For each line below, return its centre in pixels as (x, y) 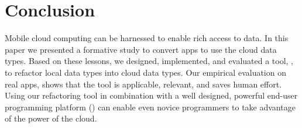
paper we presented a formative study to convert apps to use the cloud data (141, 49)
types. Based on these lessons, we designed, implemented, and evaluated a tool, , (149, 61)
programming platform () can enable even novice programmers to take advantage (150, 107)
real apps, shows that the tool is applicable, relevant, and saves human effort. (143, 84)
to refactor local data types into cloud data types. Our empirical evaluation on (145, 72)
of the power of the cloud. (51, 118)
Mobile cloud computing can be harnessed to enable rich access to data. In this (147, 38)
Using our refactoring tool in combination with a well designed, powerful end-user (151, 95)
